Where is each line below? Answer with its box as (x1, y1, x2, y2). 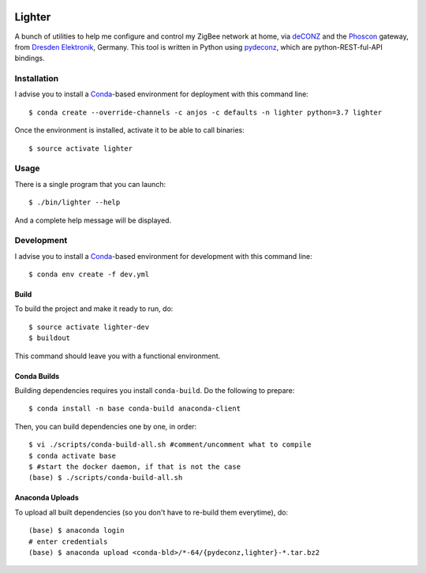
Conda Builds (14, 371, 60, 380)
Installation (14, 73, 59, 84)
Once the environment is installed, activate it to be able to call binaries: (14, 125, 245, 135)
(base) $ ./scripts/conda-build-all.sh (28, 474, 183, 482)
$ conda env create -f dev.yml (28, 270, 150, 279)
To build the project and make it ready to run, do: (14, 304, 174, 313)
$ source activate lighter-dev (28, 322, 150, 331)
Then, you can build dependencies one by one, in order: (14, 421, 197, 431)
